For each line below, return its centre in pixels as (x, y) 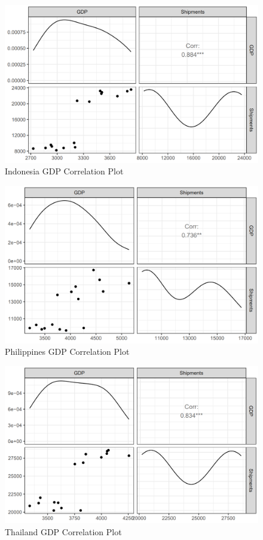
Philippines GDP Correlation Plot (67, 352)
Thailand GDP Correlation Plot (63, 531)
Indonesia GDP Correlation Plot (64, 171)
